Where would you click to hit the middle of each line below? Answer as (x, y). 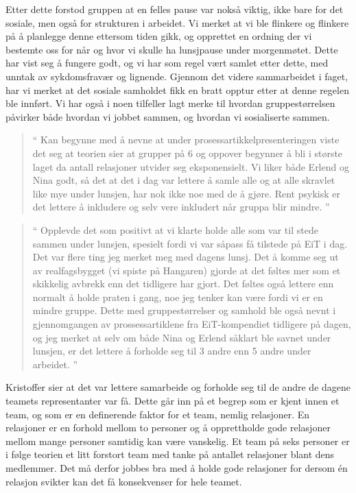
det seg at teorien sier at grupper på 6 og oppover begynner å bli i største (188, 153)
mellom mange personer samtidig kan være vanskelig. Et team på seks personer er (178, 441)
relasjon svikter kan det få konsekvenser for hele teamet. (124, 481)
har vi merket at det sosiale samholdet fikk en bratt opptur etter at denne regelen (177, 89)
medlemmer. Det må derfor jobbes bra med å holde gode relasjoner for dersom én (177, 468)
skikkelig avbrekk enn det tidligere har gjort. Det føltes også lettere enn (183, 284)
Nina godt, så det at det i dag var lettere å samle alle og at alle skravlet (184, 180)
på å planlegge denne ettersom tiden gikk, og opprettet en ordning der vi (159, 36)
